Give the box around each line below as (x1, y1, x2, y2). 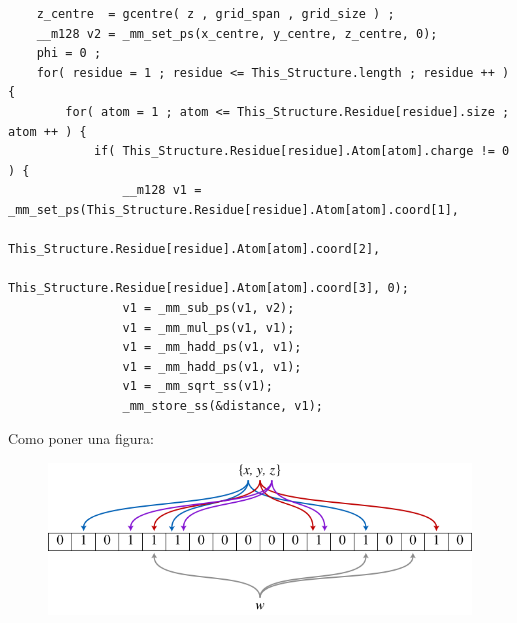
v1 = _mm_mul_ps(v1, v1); (122, 320, 295, 335)
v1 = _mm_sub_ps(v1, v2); (122, 300, 295, 315)
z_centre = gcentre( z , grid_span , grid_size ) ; (36, 7, 395, 21)
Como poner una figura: (8, 428, 154, 449)
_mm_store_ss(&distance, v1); (122, 398, 323, 413)
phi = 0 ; (36, 46, 102, 61)
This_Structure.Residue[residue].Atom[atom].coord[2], (8, 242, 381, 257)
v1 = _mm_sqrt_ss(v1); (122, 379, 273, 394)
